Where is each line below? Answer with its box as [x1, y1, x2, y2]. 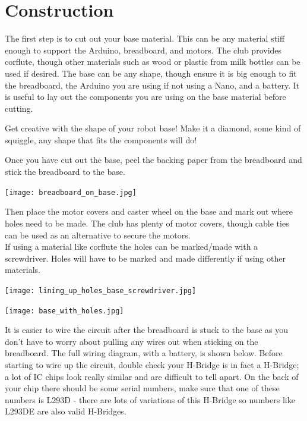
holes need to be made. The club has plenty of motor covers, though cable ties [5, 216, 289, 229]
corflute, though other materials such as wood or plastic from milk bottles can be [5, 55, 300, 68]
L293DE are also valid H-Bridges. [5, 405, 126, 417]
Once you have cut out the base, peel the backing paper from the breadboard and [5, 153, 302, 166]
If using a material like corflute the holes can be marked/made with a [5, 240, 258, 253]
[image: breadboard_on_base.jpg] [5, 188, 137, 197]
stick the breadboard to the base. [5, 165, 125, 178]
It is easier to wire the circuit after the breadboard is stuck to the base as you [5, 323, 289, 336]
